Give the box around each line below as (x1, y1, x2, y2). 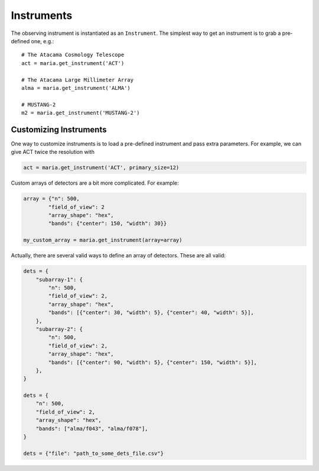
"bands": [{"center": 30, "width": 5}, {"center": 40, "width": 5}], (48, 309, 254, 316)
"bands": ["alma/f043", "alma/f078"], (35, 425, 148, 432)
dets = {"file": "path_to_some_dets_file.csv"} (23, 450, 164, 457)
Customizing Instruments (11, 124, 107, 134)
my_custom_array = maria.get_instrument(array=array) (23, 237, 183, 244)
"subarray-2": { (35, 325, 83, 333)
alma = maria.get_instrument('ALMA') (21, 85, 131, 91)
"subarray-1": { (35, 276, 83, 283)
